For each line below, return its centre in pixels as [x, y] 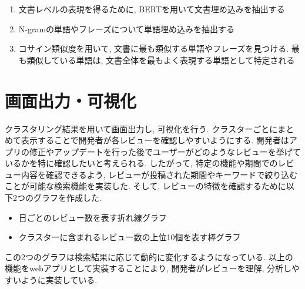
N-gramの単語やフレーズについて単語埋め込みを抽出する [126, 28]
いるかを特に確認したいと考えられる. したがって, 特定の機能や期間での [141, 163]
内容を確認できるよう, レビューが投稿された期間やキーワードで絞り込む [159, 174]
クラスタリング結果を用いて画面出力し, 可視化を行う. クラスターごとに [141, 128]
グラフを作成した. [67, 198]
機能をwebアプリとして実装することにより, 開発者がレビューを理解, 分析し [148, 268]
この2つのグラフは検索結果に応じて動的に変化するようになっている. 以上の [149, 256]
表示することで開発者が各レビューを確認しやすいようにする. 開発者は [155, 140]
